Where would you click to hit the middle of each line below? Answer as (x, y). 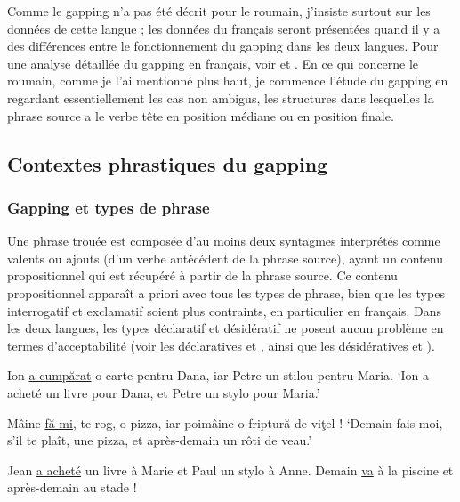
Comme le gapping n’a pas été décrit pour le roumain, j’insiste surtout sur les (219, 11)
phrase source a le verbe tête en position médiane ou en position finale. (201, 115)
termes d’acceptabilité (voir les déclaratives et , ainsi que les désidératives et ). (221, 345)
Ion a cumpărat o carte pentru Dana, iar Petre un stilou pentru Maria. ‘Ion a (218, 375)
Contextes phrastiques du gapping (168, 163)
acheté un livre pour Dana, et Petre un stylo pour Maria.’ (164, 392)
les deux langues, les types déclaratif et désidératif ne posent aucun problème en (226, 328)
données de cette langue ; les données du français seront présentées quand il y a (224, 28)
